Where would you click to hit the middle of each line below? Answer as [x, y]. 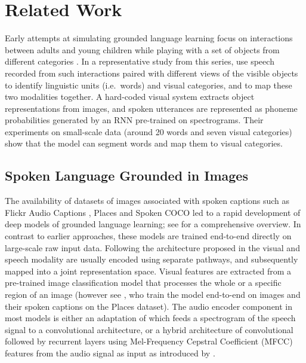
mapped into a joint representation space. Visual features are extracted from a [148, 271]
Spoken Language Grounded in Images [126, 176]
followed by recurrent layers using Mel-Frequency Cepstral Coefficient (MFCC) [149, 341]
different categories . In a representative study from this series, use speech [140, 61]
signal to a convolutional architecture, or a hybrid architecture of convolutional [149, 329]
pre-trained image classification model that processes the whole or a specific [143, 283]
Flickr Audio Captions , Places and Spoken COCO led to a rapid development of [153, 212]
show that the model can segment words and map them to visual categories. [144, 143]
